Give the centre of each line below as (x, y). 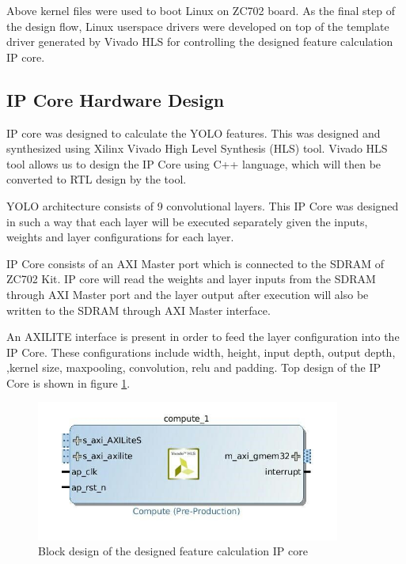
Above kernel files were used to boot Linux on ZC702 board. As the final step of (201, 10)
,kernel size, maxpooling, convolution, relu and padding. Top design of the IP (194, 367)
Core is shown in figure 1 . (68, 382)
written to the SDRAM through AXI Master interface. (138, 310)
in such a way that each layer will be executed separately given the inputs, (187, 221)
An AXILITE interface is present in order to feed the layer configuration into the (203, 337)
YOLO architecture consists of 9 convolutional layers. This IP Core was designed (203, 205)
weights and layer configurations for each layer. (120, 237)
